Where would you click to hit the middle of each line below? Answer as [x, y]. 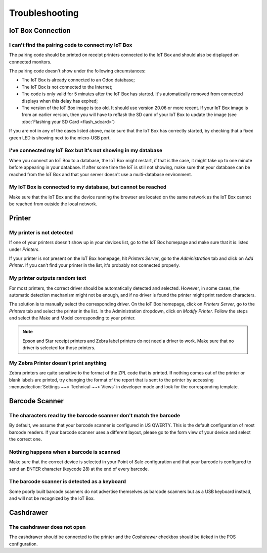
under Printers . [24, 249]
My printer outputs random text [48, 278]
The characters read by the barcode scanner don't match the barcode [95, 415]
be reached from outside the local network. [53, 204]
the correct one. [25, 439]
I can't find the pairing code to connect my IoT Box [71, 45]
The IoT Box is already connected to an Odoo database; [78, 80]
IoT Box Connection [40, 31]
